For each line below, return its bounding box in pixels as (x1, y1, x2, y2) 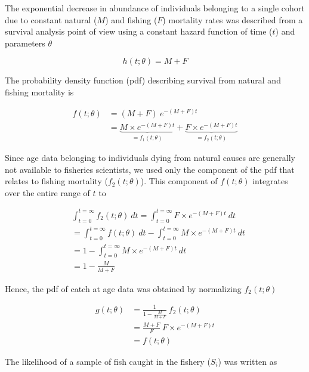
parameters (5, 36, 45, 49)
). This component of (140, 175, 218, 187)
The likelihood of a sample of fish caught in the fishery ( (5, 355, 211, 367)
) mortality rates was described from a (162, 13, 303, 26)
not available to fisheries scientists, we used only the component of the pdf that (5, 163, 295, 175)
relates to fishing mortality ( (5, 175, 108, 187)
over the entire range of (5, 186, 90, 199)
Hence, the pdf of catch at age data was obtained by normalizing (5, 282, 242, 294)
